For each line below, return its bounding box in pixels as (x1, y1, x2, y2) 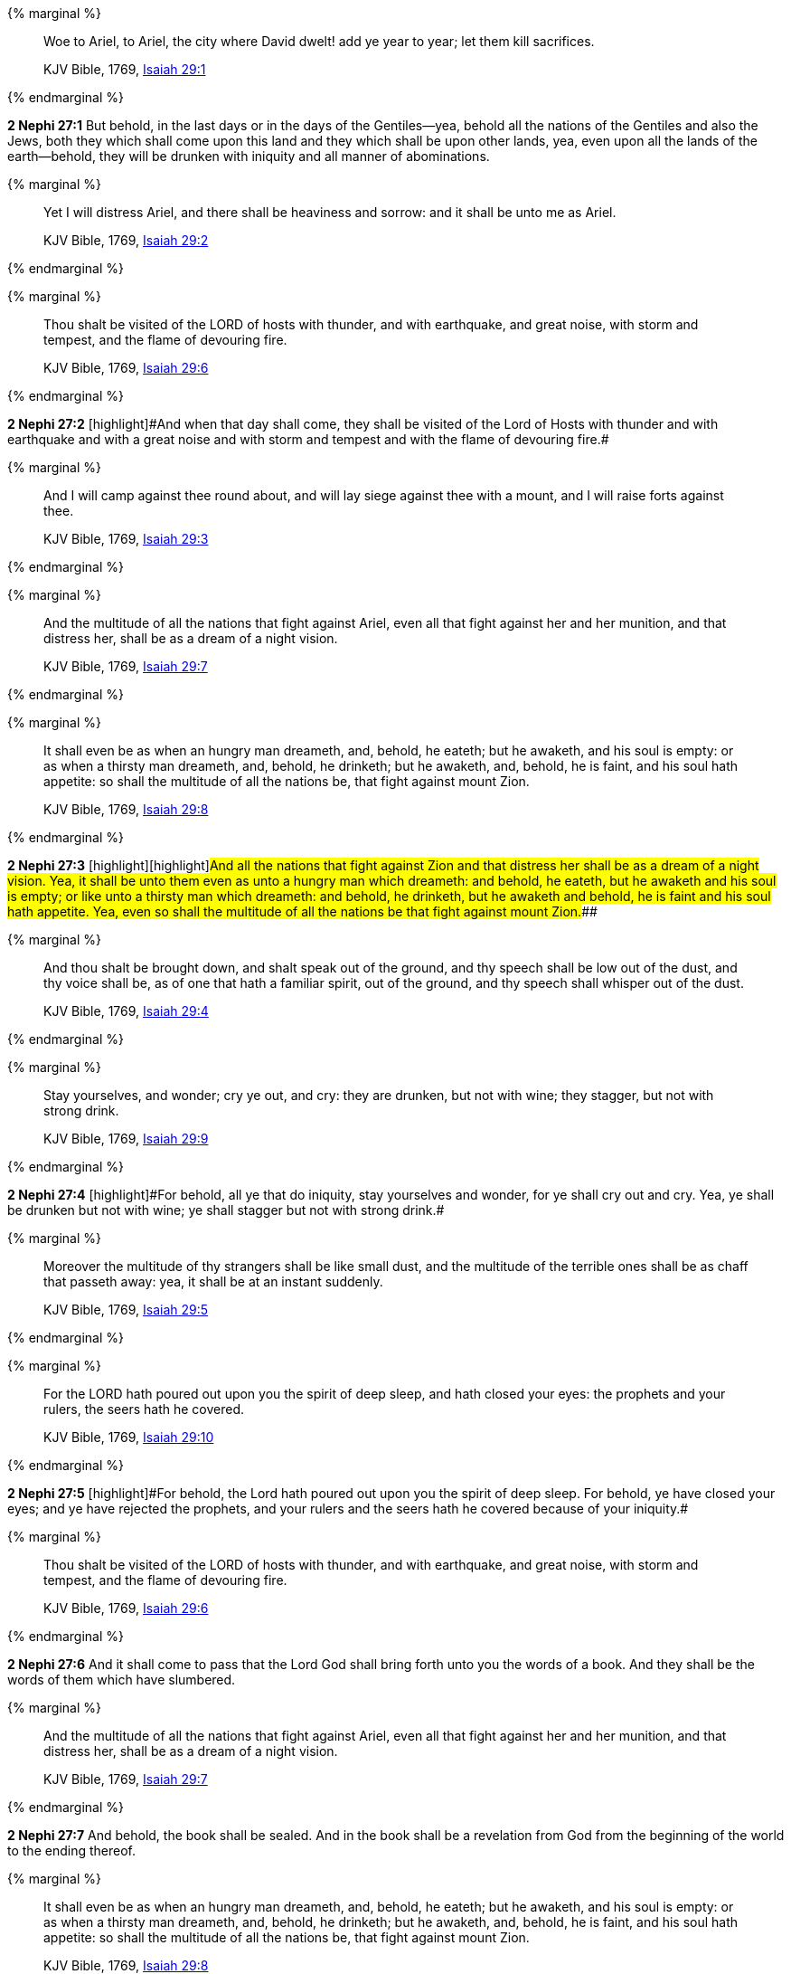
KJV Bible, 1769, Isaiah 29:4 (43, 1003, 209, 1019)
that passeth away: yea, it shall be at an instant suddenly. (43, 1274, 383, 1289)
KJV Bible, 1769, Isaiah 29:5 (43, 1302, 209, 1317)
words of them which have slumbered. (7, 1672, 236, 1687)
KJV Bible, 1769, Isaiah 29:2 (43, 233, 209, 248)
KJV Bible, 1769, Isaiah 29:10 (43, 1429, 214, 1445)
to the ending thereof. (7, 1843, 136, 1858)
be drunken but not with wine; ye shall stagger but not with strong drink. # (7, 1202, 445, 1218)
